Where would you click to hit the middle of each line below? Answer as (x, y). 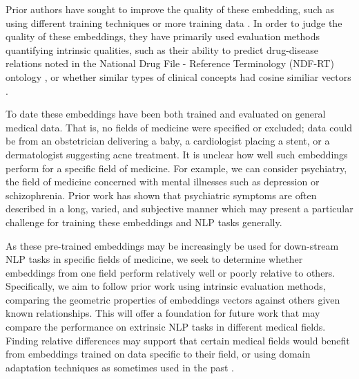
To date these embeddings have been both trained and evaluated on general (166, 114)
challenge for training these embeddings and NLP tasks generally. (144, 222)
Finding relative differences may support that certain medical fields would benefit (178, 340)
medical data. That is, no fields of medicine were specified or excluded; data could (179, 127)
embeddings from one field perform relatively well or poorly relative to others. (171, 272)
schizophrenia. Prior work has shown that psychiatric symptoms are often (161, 195)
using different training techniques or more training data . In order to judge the (174, 22)
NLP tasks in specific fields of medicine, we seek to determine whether (154, 259)
